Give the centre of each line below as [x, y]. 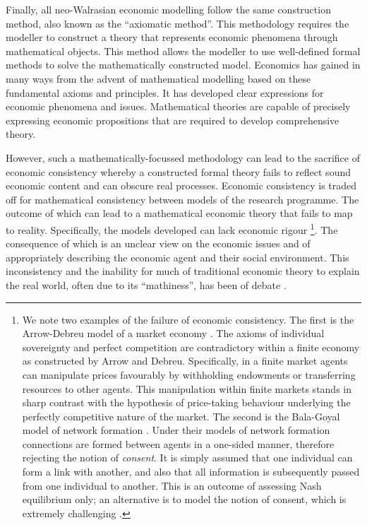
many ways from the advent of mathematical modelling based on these [158, 78]
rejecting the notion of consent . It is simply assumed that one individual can [187, 458]
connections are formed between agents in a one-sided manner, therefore [178, 443]
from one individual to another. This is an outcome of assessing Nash [172, 485]
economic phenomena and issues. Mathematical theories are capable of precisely [178, 106]
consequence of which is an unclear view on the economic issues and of [158, 243]
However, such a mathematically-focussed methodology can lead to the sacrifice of [183, 157]
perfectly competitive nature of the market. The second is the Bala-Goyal [181, 416]
